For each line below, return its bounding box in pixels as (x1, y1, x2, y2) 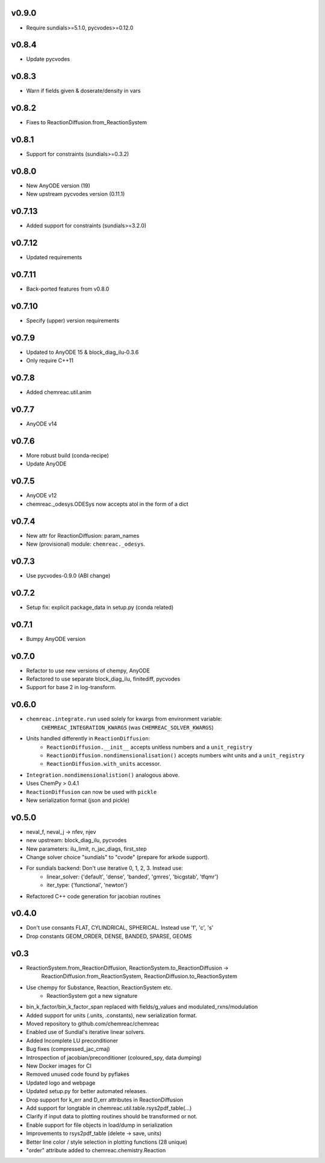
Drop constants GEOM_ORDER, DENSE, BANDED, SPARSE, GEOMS (26, 932, 192, 940)
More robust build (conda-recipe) (26, 452, 110, 459)
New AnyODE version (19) (26, 182, 90, 189)
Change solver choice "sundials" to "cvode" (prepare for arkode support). (26, 853, 210, 860)
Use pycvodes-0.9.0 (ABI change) (26, 572, 111, 579)
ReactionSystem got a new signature (46, 992, 138, 999)
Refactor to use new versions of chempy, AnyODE (26, 667, 150, 674)
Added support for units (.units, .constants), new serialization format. (26, 1012, 197, 1019)
